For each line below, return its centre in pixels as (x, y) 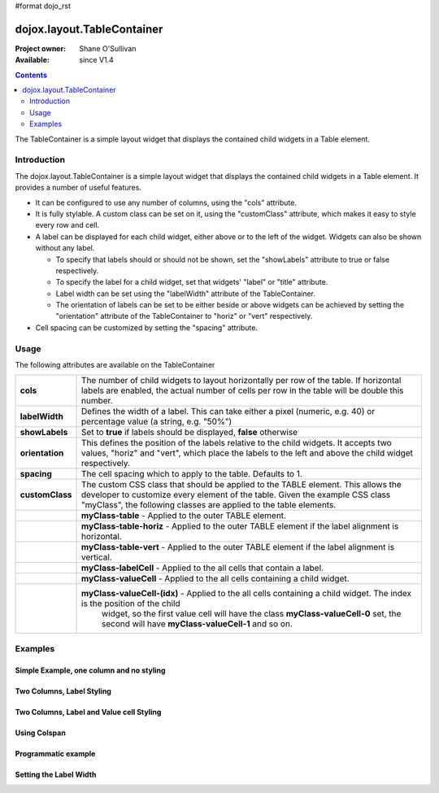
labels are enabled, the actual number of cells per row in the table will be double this (243, 390)
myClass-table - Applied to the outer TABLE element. (184, 516)
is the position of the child (131, 603)
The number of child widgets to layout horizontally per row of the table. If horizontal (241, 381)
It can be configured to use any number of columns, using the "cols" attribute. (166, 203)
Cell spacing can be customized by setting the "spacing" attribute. (146, 327)
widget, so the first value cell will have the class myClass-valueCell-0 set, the (252, 614)
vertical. (97, 557)
